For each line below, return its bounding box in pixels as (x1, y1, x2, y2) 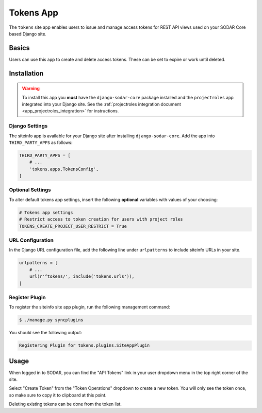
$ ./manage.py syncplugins (19, 317, 83, 323)
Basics (9, 44, 30, 52)
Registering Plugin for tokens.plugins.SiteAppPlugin (19, 343, 150, 348)
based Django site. (9, 31, 47, 36)
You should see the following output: (9, 330, 82, 336)
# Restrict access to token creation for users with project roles (19, 216, 183, 222)
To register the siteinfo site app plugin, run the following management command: (9, 304, 170, 310)
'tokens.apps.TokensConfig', (29, 166, 99, 172)
